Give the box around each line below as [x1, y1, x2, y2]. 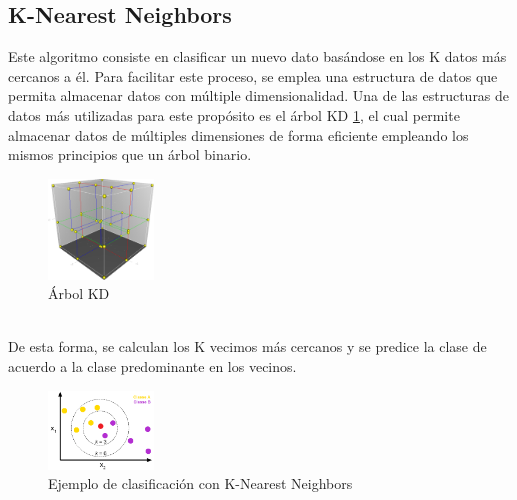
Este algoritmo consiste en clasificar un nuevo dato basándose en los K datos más [8, 46, 507, 67]
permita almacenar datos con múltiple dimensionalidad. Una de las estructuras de [8, 85, 510, 106]
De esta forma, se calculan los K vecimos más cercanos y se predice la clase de [8, 336, 487, 357]
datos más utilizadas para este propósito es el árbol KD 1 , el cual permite [8, 104, 460, 125]
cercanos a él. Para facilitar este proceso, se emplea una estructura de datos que [8, 65, 498, 86]
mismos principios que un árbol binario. [8, 144, 252, 165]
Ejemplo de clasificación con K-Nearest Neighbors [48, 473, 353, 494]
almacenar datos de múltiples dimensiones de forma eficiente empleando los [8, 124, 469, 145]
